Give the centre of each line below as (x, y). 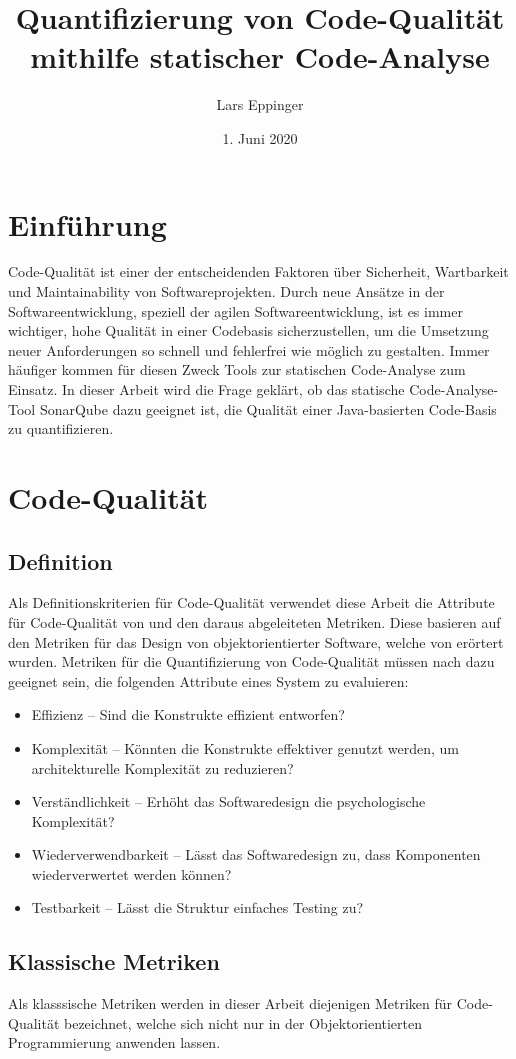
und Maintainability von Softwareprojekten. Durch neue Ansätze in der (226, 291)
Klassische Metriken (114, 961)
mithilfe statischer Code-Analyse (260, 56)
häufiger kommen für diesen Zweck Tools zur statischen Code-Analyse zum (237, 369)
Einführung (87, 223)
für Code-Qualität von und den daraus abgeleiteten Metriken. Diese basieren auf (254, 621)
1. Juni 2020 (260, 137)
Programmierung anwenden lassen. (114, 1042)
